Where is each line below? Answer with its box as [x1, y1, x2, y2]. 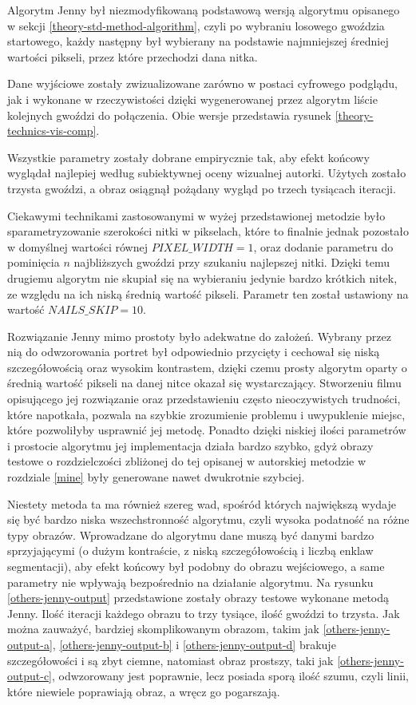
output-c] [7, 667, 53, 684]
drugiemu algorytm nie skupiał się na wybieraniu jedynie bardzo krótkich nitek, [7, 269, 398, 286]
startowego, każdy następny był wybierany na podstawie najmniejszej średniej [7, 33, 389, 50]
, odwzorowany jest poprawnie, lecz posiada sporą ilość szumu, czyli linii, [52, 667, 409, 684]
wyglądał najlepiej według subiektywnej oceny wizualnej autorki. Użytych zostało [7, 164, 406, 181]
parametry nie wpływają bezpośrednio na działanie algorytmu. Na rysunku [7, 573, 374, 590]
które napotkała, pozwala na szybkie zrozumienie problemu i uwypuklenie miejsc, [7, 406, 406, 422]
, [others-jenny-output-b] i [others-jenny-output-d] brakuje [52, 636, 336, 652]
